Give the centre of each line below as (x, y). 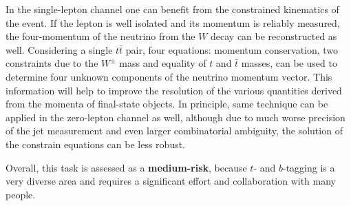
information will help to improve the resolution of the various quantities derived (174, 90)
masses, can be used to (289, 63)
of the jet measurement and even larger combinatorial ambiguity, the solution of (174, 131)
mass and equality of (163, 63)
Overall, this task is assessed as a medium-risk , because (126, 167)
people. (21, 194)
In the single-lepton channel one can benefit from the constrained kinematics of (172, 9)
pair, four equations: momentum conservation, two (232, 49)
